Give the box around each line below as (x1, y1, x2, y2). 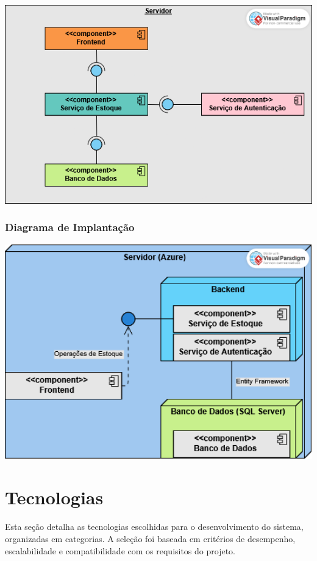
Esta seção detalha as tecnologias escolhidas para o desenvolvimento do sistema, (5, 520, 304, 533)
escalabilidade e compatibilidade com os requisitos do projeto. (5, 544, 235, 557)
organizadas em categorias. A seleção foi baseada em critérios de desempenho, (5, 532, 296, 545)
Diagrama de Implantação (5, 220, 135, 235)
